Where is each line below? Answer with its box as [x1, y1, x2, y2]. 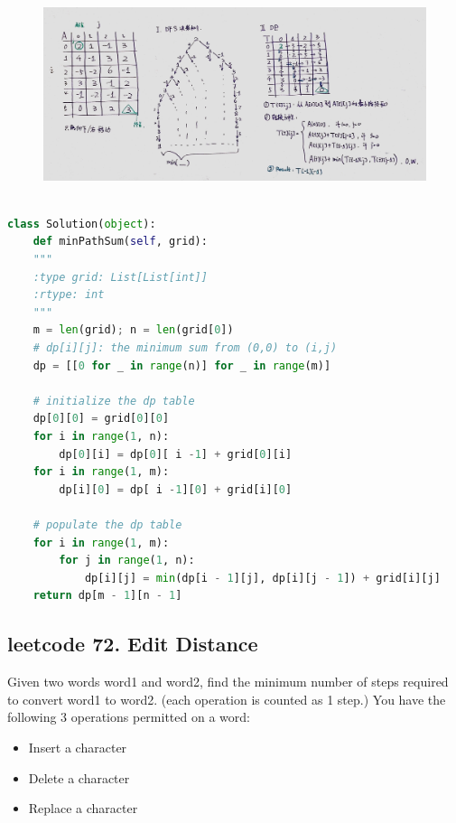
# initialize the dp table [33, 394, 195, 407]
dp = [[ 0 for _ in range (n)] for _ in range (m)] [33, 359, 331, 372]
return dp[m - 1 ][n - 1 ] [33, 589, 182, 603]
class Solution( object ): [7, 217, 156, 230]
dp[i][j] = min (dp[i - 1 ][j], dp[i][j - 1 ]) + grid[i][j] [84, 571, 441, 585]
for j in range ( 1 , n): [59, 554, 195, 567]
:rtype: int [33, 288, 105, 302]
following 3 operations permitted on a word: [7, 707, 250, 726]
